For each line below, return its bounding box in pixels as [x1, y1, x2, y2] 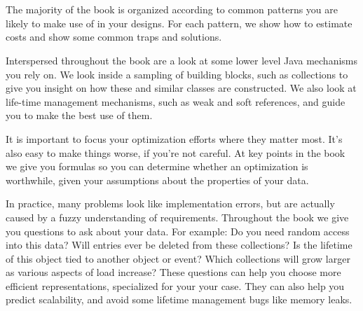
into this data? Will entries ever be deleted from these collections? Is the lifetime [6, 237, 352, 252]
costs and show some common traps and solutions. [6, 29, 222, 44]
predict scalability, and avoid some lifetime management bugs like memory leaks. [6, 292, 352, 307]
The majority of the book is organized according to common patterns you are [6, 2, 338, 17]
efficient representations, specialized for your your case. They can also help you [6, 278, 345, 293]
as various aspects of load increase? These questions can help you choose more [6, 265, 341, 279]
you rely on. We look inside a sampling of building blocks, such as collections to [6, 67, 348, 81]
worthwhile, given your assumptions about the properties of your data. [6, 172, 309, 187]
